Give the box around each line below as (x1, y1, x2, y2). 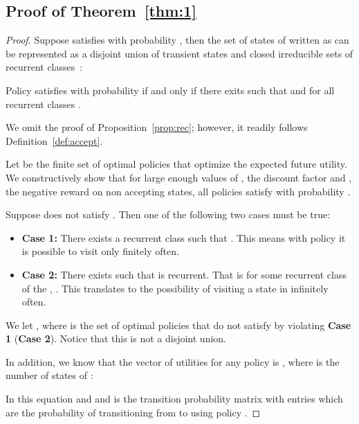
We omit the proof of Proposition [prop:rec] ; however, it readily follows (6, 120, 308, 134)
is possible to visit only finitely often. (21, 244, 179, 258)
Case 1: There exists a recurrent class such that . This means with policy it (21, 230, 346, 245)
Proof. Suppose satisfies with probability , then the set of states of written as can (6, 33, 349, 47)
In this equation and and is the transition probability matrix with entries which (6, 391, 343, 406)
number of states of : (6, 368, 93, 382)
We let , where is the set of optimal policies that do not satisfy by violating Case (6, 317, 351, 332)
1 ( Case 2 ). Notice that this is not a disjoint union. (6, 331, 226, 346)
